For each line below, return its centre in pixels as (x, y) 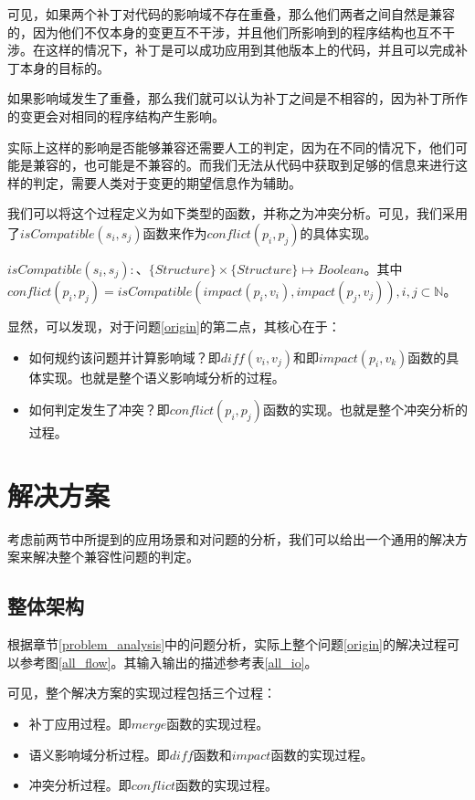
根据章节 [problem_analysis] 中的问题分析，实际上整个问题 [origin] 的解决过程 (227, 644)
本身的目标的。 (64, 67)
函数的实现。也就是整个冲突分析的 (365, 410)
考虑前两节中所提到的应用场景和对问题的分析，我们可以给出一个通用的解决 (231, 538)
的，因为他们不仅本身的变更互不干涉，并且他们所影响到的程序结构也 (212, 32)
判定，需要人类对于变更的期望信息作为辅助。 (167, 182)
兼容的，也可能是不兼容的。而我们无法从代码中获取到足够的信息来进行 (243, 165)
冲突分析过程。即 (80, 785)
